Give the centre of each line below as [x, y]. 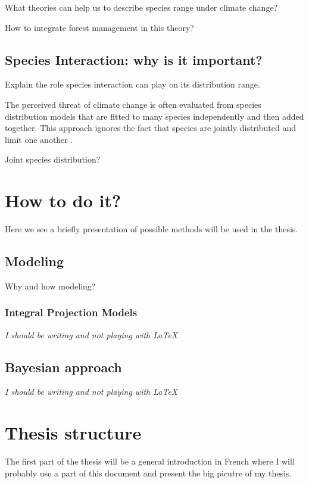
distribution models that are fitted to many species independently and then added [154, 116]
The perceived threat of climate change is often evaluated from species [133, 104]
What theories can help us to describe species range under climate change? [141, 7]
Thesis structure [73, 433]
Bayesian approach [63, 367]
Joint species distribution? [53, 159]
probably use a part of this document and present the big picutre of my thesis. [148, 473]
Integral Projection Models [71, 312]
